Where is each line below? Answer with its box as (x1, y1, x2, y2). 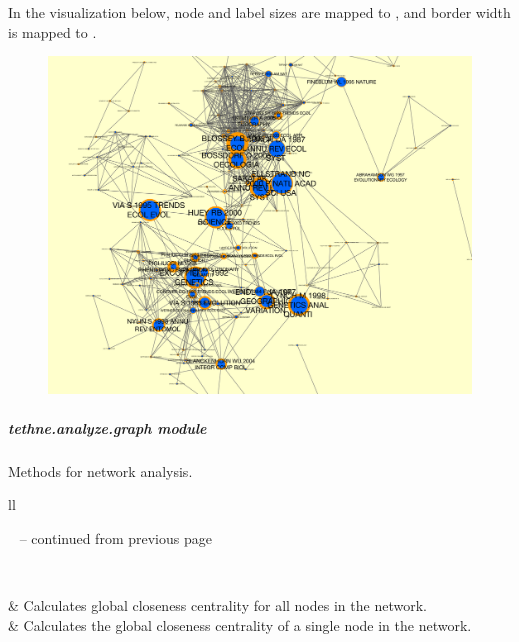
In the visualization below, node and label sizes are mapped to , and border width (8, 2, 511, 22)
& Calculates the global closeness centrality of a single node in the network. (8, 614, 472, 635)
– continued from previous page (19, 527, 212, 548)
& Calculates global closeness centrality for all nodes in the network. (8, 595, 427, 615)
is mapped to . (8, 21, 97, 42)
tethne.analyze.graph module (8, 417, 207, 438)
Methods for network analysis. (8, 460, 193, 481)
